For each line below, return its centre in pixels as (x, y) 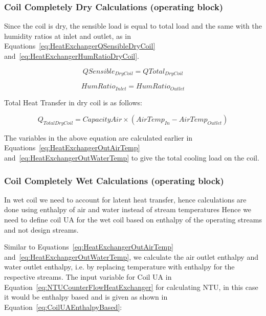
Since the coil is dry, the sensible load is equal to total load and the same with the (133, 26)
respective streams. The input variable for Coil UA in (88, 277)
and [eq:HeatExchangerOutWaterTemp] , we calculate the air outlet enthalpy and (131, 256)
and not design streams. (41, 229)
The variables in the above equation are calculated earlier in (98, 137)
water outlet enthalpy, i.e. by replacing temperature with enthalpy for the (119, 267)
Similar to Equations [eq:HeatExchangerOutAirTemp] (89, 247)
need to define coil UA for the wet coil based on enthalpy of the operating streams (133, 220)
